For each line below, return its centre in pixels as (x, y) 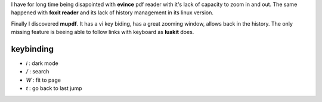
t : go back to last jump (54, 88)
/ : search (38, 72)
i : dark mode (42, 63)
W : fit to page (43, 80)
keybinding (32, 49)
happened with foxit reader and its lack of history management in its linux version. (112, 13)
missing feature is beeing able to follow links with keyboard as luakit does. (103, 32)
